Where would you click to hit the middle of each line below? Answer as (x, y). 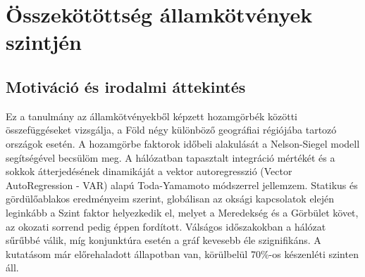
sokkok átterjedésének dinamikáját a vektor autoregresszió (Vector (149, 171)
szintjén (44, 42)
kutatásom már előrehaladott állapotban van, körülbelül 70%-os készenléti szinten (182, 253)
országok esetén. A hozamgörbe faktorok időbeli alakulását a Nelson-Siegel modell (183, 143)
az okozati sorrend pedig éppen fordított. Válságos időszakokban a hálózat (166, 226)
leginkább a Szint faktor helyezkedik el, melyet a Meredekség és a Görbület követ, (182, 212)
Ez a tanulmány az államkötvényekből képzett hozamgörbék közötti (151, 116)
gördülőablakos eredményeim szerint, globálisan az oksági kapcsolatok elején (170, 199)
